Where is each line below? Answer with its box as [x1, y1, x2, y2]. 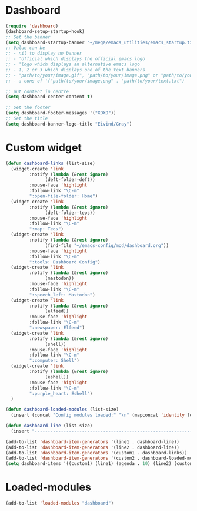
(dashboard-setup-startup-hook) [5, 28, 85, 34]
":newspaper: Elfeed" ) [29, 325, 85, 331]
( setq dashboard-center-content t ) [5, 94, 93, 100]
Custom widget [5, 141, 82, 154]
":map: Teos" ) [29, 226, 64, 232]
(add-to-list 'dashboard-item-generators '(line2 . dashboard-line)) [5, 444, 180, 450]
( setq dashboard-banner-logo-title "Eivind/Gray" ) [5, 121, 132, 127]
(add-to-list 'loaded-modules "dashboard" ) [5, 500, 114, 506]
